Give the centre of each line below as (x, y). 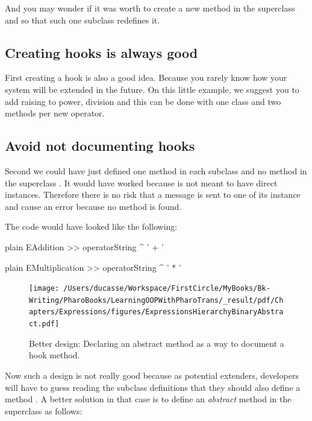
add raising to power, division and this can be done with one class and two (143, 101)
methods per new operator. (55, 113)
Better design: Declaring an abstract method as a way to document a (157, 343)
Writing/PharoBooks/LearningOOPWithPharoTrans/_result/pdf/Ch (156, 300)
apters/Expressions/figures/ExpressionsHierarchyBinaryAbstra (156, 312)
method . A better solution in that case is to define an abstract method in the (148, 399)
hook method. (55, 355)
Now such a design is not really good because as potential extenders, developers (152, 375)
